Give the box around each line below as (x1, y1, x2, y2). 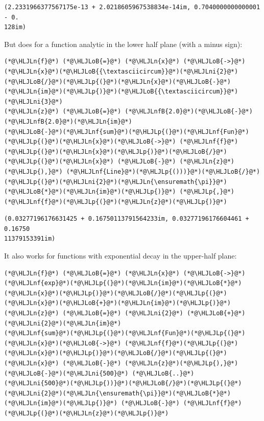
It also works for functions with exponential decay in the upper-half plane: (4, 250, 237, 261)
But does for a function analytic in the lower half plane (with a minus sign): (4, 38, 243, 49)
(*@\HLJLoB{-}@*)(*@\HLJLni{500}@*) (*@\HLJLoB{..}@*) (4, 369, 195, 377)
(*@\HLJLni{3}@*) (4, 98, 63, 105)
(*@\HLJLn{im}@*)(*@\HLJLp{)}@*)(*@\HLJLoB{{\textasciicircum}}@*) (4, 88, 238, 96)
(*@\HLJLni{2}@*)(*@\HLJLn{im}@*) (4, 319, 122, 327)
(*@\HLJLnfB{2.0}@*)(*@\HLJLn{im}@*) (4, 118, 132, 125)
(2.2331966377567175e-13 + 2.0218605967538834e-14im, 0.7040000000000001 (4, 4, 260, 11)
